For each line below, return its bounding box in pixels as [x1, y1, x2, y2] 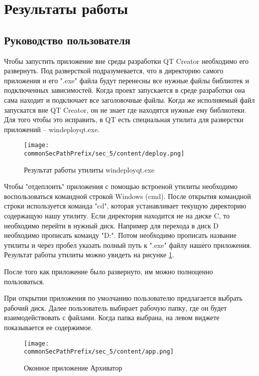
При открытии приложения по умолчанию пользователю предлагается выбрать [4, 293, 243, 303]
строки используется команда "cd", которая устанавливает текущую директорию [4, 200, 247, 211]
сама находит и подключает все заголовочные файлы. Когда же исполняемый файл [4, 94, 255, 105]
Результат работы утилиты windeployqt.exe [24, 164, 154, 175]
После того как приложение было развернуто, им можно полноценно [4, 266, 213, 276]
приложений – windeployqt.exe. [4, 124, 100, 134]
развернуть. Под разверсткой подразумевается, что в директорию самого [4, 65, 224, 76]
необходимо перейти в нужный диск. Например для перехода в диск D [4, 220, 219, 230]
